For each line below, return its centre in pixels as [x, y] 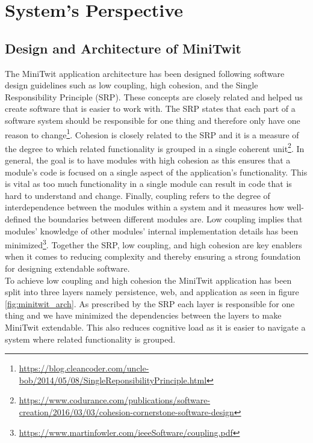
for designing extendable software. [67, 268]
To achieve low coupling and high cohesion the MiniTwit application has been [148, 280]
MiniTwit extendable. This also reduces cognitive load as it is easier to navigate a [155, 327]
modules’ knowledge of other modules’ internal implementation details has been [152, 231]
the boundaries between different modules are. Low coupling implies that [168, 219]
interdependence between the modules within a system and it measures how [144, 207]
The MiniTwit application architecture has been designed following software [145, 73]
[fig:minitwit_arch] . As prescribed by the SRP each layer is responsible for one [150, 303]
